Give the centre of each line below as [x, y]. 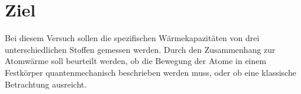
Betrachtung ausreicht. [46, 84]
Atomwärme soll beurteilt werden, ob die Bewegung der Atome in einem [136, 61]
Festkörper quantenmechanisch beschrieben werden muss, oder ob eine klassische [150, 72]
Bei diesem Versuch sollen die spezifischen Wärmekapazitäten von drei [132, 38]
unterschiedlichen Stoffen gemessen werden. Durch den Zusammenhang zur [140, 49]
